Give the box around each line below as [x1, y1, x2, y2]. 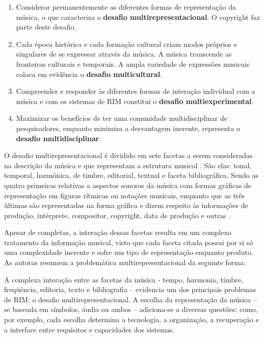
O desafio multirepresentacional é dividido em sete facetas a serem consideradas [4, 150, 253, 161]
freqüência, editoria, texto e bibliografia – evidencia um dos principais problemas [4, 284, 256, 295]
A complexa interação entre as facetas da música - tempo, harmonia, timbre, [4, 274, 243, 284]
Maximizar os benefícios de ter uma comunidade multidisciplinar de [16, 113, 227, 123]
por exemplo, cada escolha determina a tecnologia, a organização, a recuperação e [4, 314, 259, 325]
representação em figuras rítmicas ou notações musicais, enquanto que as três [4, 190, 245, 200]
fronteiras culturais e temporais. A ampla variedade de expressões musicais [16, 58, 250, 69]
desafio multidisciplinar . [16, 133, 101, 143]
